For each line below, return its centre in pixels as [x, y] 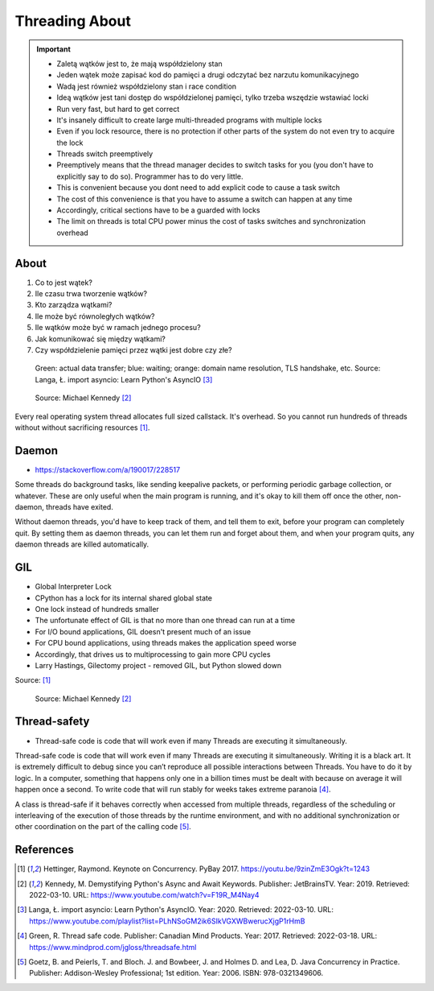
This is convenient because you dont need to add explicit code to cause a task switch [199, 188]
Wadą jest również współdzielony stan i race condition [147, 86]
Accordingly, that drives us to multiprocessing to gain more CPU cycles [153, 654]
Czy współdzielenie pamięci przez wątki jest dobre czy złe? [133, 350]
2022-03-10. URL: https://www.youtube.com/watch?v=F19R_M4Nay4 [145, 895]
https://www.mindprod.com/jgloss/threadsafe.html [113, 947]
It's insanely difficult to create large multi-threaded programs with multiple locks [189, 120]
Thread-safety [52, 722]
